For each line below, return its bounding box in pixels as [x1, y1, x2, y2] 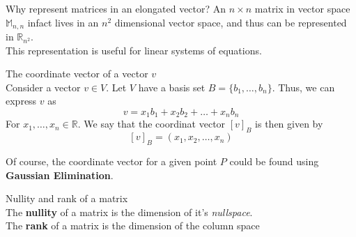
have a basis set [138, 79, 206, 94]
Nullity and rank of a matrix [6, 191, 128, 206]
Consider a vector [6, 79, 81, 94]
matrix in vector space [254, 1, 350, 15]
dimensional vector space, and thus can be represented [114, 15, 347, 29]
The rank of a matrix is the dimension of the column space [6, 218, 260, 233]
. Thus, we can [272, 79, 335, 94]
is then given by [255, 116, 323, 131]
